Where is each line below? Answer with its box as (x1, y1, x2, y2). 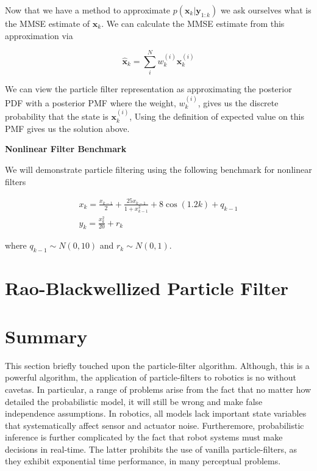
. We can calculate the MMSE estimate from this (101, 17, 285, 29)
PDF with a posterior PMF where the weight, (5, 96, 176, 109)
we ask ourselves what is (220, 4, 312, 16)
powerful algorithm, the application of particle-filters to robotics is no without (5, 371, 297, 384)
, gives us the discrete (198, 96, 279, 109)
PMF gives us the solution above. (5, 122, 130, 134)
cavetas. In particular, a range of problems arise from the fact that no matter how (5, 382, 312, 395)
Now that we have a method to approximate (5, 4, 171, 16)
